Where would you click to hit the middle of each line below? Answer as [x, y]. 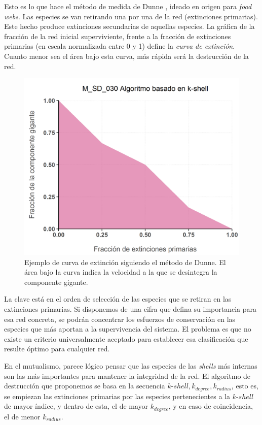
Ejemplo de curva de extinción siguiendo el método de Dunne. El [125, 262]
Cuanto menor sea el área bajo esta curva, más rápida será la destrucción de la [126, 56]
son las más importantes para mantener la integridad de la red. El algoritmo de [127, 375]
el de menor [22, 416]
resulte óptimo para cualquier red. [57, 349]
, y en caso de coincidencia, [211, 406]
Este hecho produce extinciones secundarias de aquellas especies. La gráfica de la [129, 26]
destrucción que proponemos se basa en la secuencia [85, 386]
